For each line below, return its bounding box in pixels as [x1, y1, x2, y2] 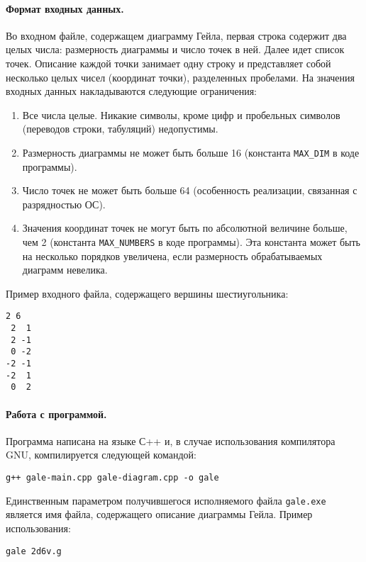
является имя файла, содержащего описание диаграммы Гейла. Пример [6, 507, 313, 522]
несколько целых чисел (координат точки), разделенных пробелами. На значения [6, 69, 355, 84]
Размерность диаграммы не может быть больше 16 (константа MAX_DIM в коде [22, 145, 360, 159]
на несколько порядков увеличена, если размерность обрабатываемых [22, 248, 323, 263]
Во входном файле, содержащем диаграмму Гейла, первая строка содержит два [6, 28, 347, 43]
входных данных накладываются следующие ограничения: [6, 84, 257, 99]
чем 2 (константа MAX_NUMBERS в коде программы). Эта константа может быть [22, 234, 360, 249]
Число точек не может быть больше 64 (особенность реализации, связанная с [22, 183, 357, 198]
